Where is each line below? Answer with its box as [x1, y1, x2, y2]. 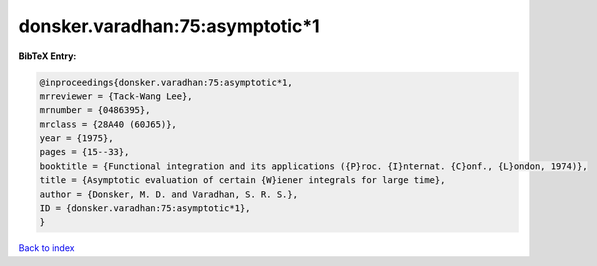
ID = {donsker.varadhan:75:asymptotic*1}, [39, 203, 251, 214]
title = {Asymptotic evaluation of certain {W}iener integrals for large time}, [39, 175, 446, 186]
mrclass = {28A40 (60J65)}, [39, 118, 177, 130]
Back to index [18, 242, 75, 254]
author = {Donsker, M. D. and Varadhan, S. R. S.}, [39, 188, 299, 200]
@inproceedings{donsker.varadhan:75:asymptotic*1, [39, 76, 294, 88]
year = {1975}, [39, 133, 114, 144]
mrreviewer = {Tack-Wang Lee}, [39, 90, 194, 102]
